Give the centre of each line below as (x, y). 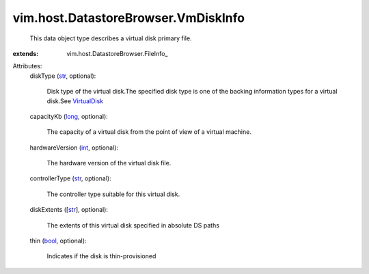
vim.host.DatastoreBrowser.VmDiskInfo (129, 18)
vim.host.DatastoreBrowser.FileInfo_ (117, 53)
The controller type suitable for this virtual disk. (113, 194)
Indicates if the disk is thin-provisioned (101, 256)
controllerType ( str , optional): (71, 178)
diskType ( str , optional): (63, 76)
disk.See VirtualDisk (75, 101)
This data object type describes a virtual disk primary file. (111, 38)
